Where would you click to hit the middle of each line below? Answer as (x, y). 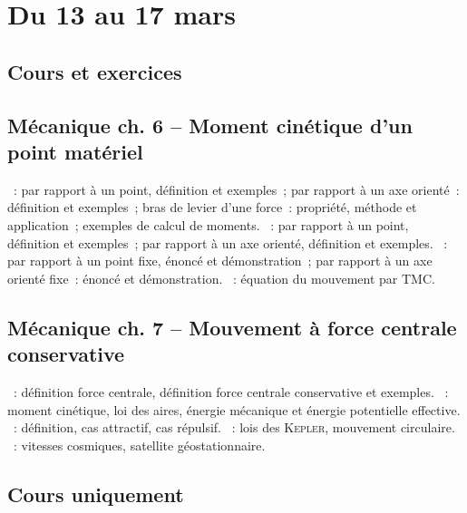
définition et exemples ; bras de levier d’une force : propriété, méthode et (212, 207)
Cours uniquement (96, 494)
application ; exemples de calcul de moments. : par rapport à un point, (208, 224)
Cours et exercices (95, 71)
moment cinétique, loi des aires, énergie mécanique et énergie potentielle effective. (234, 409)
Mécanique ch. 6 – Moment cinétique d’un (210, 125)
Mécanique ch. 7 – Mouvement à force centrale (232, 327)
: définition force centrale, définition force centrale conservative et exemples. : (231, 391)
